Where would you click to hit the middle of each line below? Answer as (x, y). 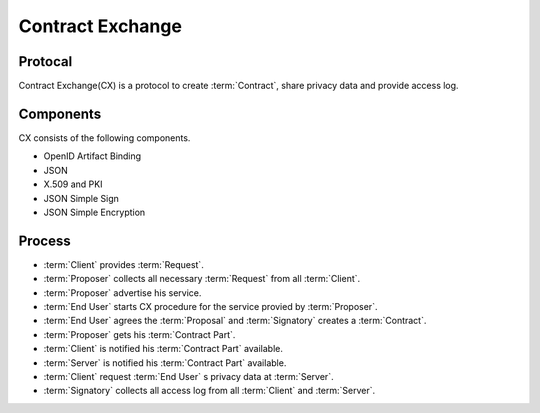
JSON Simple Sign (81, 198)
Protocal (45, 61)
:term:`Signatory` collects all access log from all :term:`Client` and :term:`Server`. (209, 391)
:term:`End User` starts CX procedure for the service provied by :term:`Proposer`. (210, 306)
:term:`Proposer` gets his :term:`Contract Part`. (139, 334)
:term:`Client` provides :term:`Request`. (123, 264)
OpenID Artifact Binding (92, 156)
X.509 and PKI (73, 184)
